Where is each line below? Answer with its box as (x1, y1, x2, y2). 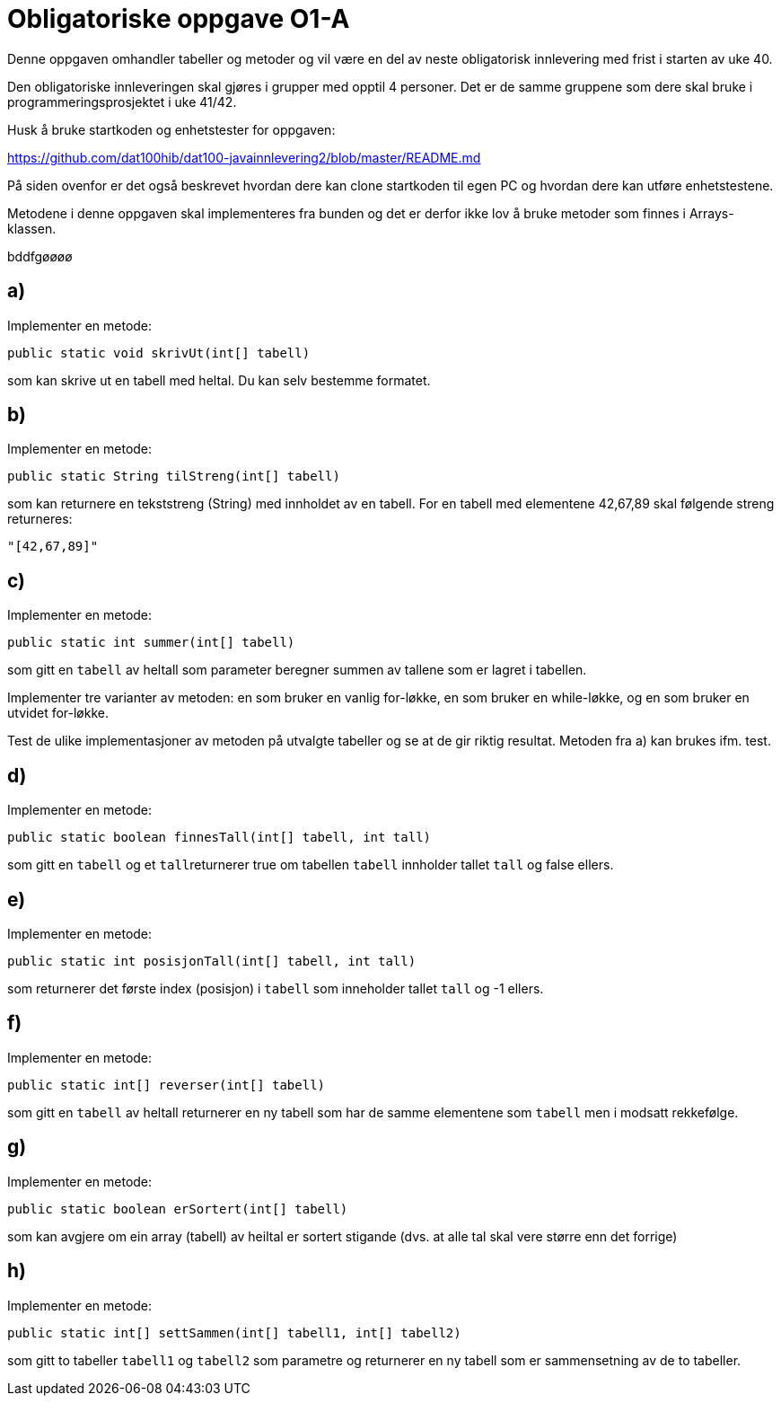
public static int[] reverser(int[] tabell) (7, 1077, 326, 1092)
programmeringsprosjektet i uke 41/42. (7, 93, 237, 110)
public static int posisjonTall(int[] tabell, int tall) (7, 953, 417, 968)
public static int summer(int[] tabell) (7, 635, 295, 650)
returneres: (7, 511, 73, 527)
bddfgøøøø (7, 248, 73, 264)
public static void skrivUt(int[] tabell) (7, 345, 311, 360)
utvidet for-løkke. (7, 705, 109, 721)
